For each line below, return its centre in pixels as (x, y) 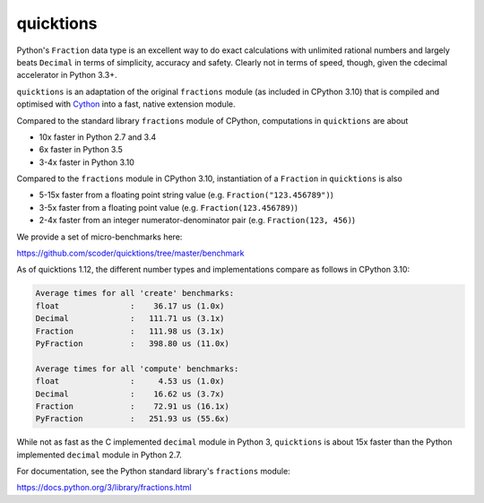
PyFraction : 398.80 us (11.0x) (133, 343)
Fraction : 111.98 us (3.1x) (130, 331)
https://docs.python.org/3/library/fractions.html (104, 488)
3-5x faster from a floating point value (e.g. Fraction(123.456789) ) (169, 207)
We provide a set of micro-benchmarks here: (99, 237)
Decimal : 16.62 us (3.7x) (130, 394)
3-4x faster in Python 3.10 (86, 162)
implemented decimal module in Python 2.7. (99, 455)
